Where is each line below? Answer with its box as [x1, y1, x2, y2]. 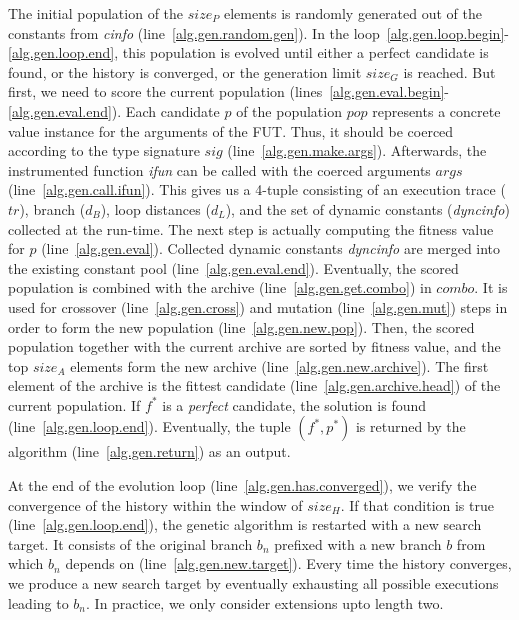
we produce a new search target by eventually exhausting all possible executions [8, 573, 499, 594]
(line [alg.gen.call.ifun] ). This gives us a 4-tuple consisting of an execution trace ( [8, 179, 506, 200]
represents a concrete [372, 100, 501, 121]
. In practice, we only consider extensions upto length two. [86, 592, 444, 613]
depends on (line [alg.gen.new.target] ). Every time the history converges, [65, 553, 512, 574]
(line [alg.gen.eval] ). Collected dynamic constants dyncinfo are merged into [41, 238, 501, 259]
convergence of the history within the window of [8, 494, 303, 515]
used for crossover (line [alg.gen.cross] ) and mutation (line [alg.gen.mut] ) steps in [8, 296, 508, 317]
